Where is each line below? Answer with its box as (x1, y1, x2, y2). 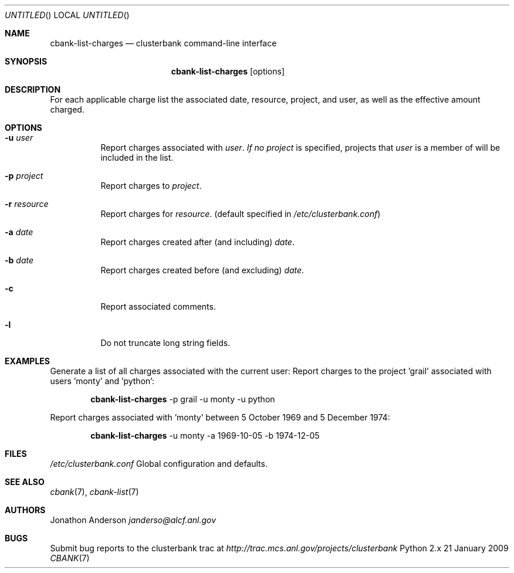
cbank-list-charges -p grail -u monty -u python (90, 394, 275, 404)
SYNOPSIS (5, 56, 48, 66)
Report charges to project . (100, 181, 202, 191)
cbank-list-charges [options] (171, 66, 285, 76)
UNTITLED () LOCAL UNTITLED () (5, 10, 130, 20)
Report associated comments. (100, 301, 216, 311)
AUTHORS (5, 505, 46, 515)
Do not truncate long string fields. (100, 338, 231, 348)
